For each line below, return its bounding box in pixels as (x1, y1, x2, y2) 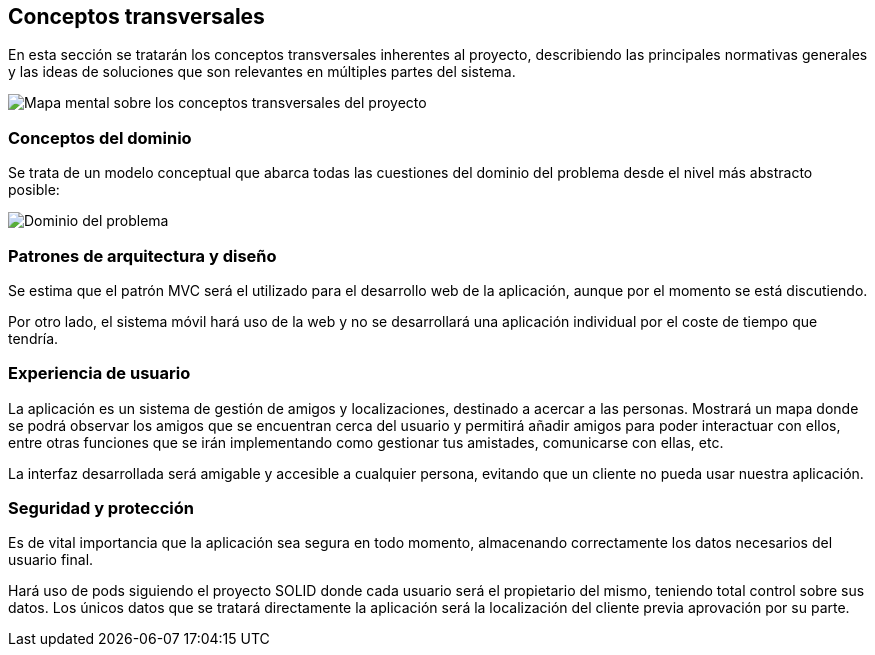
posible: (8, 181, 60, 199)
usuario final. (8, 551, 94, 569)
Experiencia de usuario (8, 363, 191, 384)
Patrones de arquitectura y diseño (8, 245, 277, 266)
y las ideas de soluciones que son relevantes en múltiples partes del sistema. (8, 63, 516, 81)
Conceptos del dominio (8, 127, 192, 148)
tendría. (8, 329, 59, 347)
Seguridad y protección (8, 498, 194, 519)
